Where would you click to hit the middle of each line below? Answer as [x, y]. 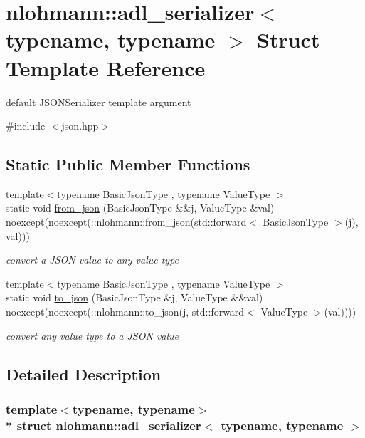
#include [26, 126]
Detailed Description [84, 374]
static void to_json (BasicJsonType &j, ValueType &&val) [134, 297]
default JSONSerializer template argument [99, 101]
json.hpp [80, 126]
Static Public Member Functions [128, 164]
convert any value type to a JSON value [92, 335]
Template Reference [106, 67]
